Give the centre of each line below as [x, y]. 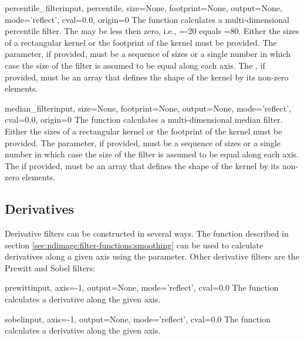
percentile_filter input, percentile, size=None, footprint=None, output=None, [143, 8]
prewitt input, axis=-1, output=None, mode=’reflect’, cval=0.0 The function [142, 287]
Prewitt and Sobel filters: [50, 267]
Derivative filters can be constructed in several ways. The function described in [147, 233]
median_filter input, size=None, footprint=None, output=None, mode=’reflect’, [148, 108]
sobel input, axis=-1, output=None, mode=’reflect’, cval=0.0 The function [138, 319]
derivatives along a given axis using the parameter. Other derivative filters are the [152, 256]
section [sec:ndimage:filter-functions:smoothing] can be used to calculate [134, 245]
